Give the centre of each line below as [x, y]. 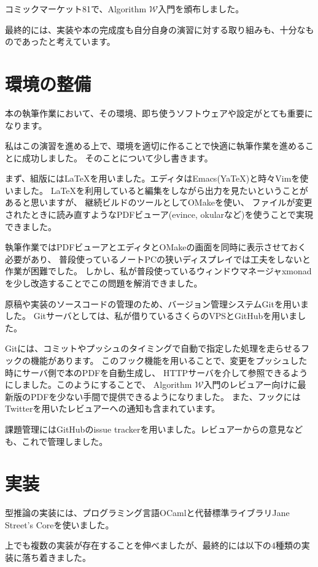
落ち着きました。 [56, 557]
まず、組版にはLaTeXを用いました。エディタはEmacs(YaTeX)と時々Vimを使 [157, 178]
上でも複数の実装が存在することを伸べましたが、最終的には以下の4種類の [153, 545]
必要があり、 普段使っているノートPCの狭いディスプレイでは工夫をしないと [158, 259]
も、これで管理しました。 [56, 441]
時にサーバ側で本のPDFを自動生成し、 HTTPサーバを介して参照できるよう [157, 372]
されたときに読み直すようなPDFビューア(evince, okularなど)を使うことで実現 [159, 214]
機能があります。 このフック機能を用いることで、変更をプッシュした [169, 360]
